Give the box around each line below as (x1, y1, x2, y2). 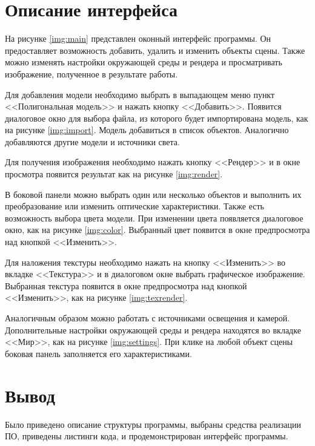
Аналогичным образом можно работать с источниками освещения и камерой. (5, 312, 290, 324)
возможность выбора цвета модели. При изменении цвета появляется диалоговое (5, 211, 303, 224)
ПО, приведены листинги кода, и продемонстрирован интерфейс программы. (5, 430, 288, 442)
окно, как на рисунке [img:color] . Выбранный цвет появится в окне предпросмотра (5, 223, 310, 236)
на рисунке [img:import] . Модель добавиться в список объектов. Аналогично (5, 123, 289, 136)
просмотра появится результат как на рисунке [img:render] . (5, 168, 223, 180)
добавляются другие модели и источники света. (5, 135, 180, 148)
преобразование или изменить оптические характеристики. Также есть (5, 200, 264, 212)
